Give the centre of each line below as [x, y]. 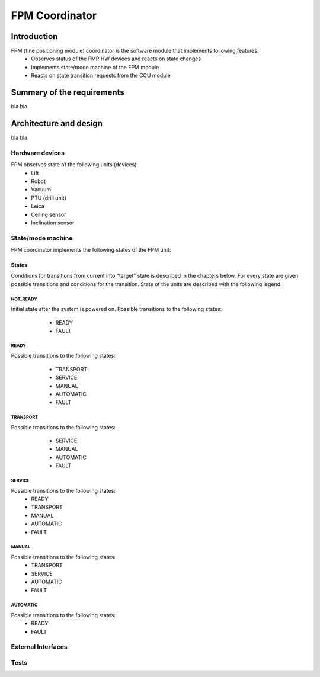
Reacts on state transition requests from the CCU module [101, 76]
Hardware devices [38, 153]
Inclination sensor [53, 223]
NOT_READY [24, 299]
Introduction [34, 36]
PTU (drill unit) [49, 198]
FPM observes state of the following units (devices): [75, 165]
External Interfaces [39, 647]
